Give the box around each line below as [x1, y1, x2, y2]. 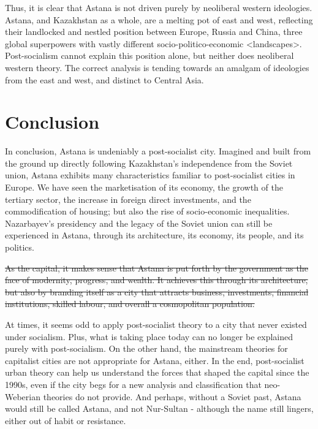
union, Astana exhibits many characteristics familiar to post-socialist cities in [5, 169, 295, 181]
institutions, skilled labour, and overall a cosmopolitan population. [5, 297, 255, 310]
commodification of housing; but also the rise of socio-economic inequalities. [5, 205, 290, 218]
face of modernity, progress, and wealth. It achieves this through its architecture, [5, 273, 308, 286]
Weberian [5, 390, 41, 403]
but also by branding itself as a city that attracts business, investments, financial [5, 285, 309, 298]
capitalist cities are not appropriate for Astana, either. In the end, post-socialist [5, 354, 305, 366]
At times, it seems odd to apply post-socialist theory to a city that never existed [5, 318, 307, 330]
